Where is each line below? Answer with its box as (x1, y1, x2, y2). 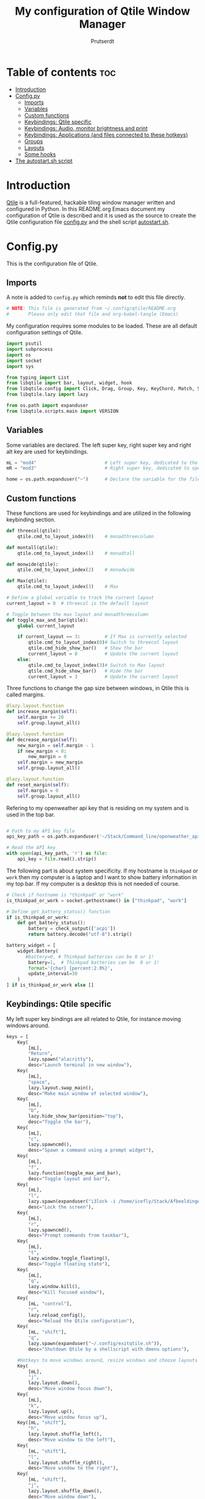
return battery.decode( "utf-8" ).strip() (28, 931, 132, 938)
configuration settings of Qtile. (6, 329, 83, 336)
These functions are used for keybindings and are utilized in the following (6, 509, 191, 517)
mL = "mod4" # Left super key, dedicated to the (6, 460, 198, 466)
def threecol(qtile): (6, 528, 62, 534)
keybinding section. (6, 516, 56, 523)
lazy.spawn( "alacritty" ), (28, 1056, 95, 1063)
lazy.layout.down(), (28, 1380, 81, 1386)
